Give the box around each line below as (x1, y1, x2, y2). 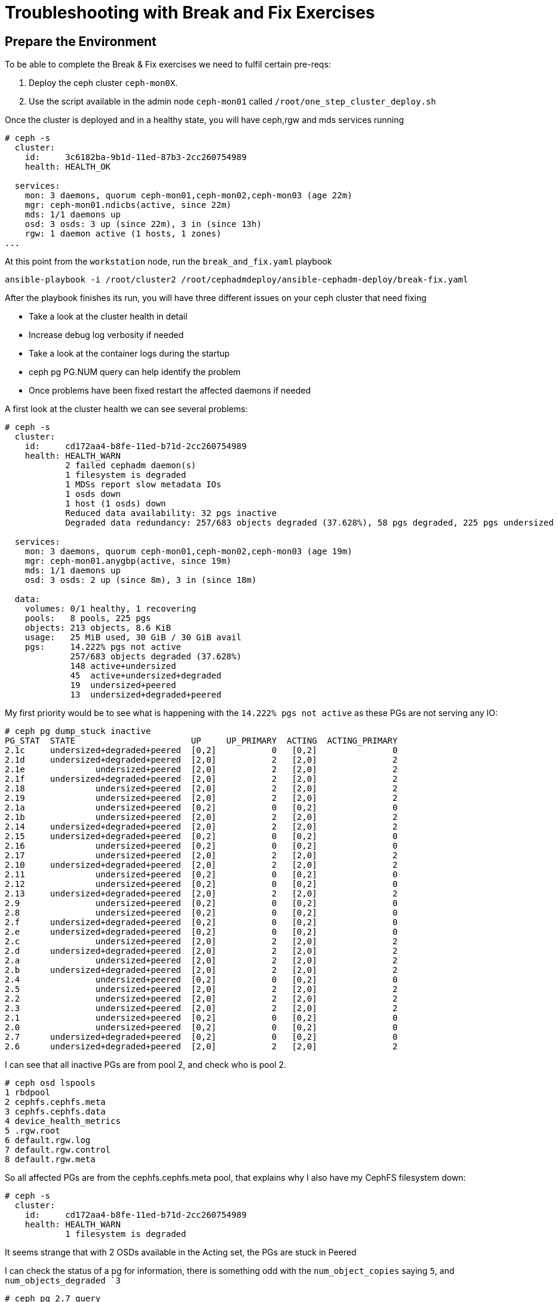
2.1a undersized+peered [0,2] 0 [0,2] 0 (5, 803, 398, 813)
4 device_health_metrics (5, 1116, 121, 1126)
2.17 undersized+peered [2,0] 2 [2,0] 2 (5, 850, 398, 861)
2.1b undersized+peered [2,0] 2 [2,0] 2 (5, 812, 398, 822)
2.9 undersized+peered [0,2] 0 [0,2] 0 (5, 898, 398, 908)
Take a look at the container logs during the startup (29, 348, 230, 359)
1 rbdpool (5, 1088, 50, 1098)
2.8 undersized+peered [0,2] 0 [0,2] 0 (5, 908, 398, 918)
